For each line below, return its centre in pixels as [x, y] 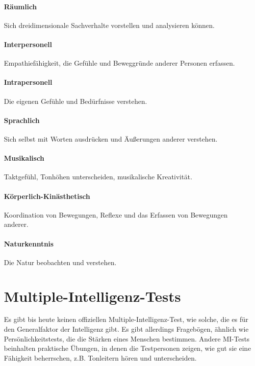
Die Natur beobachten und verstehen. [60, 262]
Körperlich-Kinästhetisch [47, 196]
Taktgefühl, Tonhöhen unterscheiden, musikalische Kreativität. [98, 177]
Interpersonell [28, 44]
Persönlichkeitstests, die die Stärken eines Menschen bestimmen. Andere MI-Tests [127, 338]
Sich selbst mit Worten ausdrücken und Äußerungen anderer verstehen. [111, 138]
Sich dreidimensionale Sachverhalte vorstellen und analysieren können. [109, 25]
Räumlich [20, 6]
